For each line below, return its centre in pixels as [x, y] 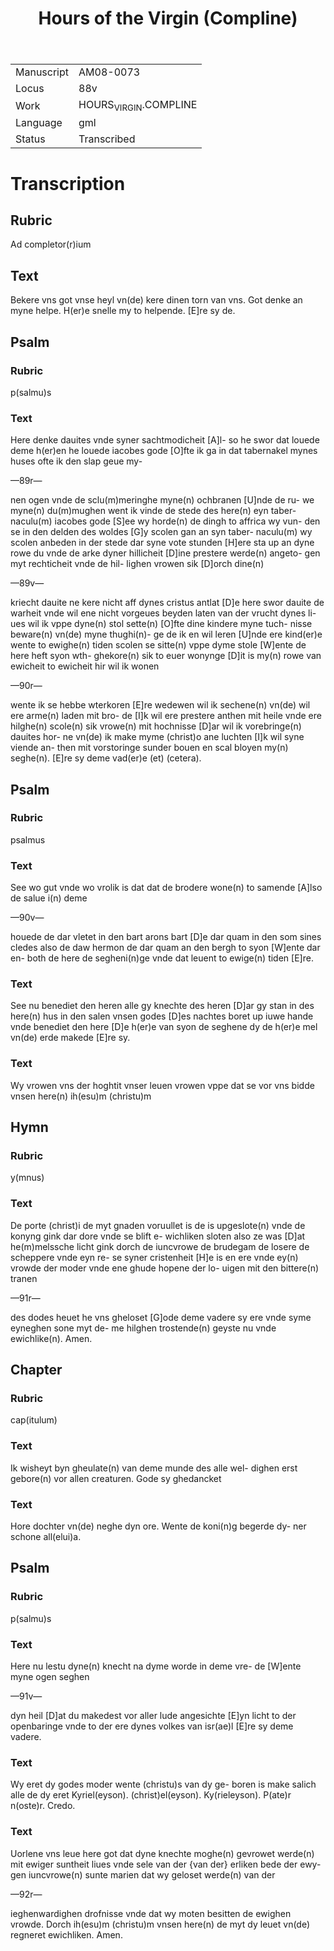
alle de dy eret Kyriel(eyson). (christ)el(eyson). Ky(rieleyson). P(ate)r [151, 1795]
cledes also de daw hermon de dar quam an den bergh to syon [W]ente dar [165, 948]
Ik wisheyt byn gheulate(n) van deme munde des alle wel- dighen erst [154, 1468]
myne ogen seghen [50, 1676]
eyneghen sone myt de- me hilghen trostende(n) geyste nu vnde [143, 1328]
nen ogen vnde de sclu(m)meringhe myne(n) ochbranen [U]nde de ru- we [162, 500]
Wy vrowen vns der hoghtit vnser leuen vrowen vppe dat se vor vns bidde [162, 1085]
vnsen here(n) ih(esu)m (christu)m [81, 1096]
